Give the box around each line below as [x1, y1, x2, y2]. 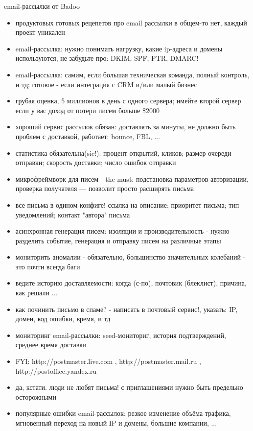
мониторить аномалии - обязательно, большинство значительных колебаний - [15, 252, 246, 262]
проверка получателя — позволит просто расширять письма [15, 183, 194, 193]
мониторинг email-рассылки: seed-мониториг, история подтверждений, [15, 330, 226, 340]
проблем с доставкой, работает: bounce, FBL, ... [15, 131, 160, 141]
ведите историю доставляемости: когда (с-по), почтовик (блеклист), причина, [15, 278, 247, 288]
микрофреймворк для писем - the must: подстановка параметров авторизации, [15, 173, 249, 184]
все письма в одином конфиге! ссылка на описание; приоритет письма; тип [15, 199, 239, 210]
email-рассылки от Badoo [4, 1, 80, 11]
